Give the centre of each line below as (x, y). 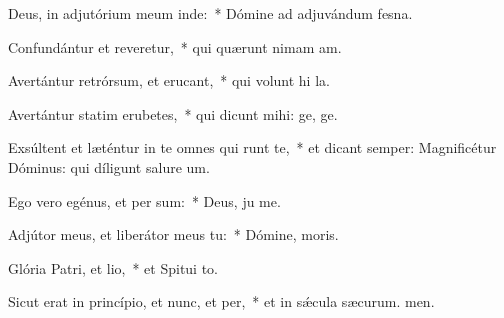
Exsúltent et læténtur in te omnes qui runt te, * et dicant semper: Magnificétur (252, 147)
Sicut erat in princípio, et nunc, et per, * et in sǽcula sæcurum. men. (221, 301)
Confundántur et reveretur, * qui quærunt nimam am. (175, 46)
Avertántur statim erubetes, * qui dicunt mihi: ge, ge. (173, 113)
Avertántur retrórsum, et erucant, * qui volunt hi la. (169, 80)
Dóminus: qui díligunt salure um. (109, 166)
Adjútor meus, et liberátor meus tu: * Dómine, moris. (173, 234)
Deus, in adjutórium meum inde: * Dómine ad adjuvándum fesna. (210, 13)
